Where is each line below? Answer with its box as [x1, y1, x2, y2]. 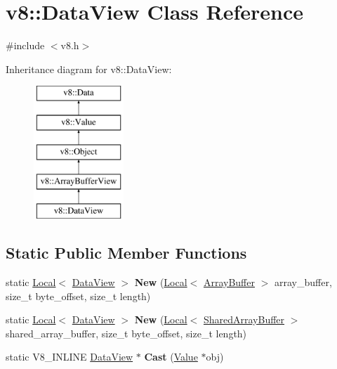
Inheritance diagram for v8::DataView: [6, 61, 172, 76]
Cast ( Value [144, 349, 198, 364]
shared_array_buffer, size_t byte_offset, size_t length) [6, 325, 247, 340]
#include [6, 38, 45, 53]
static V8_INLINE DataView [6, 349, 133, 364]
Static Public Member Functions [6, 242, 247, 264]
